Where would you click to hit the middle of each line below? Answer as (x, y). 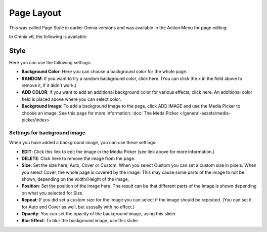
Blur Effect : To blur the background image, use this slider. (80, 221)
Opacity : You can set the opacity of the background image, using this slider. (99, 214)
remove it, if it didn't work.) (49, 85)
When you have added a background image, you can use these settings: (83, 143)
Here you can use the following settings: (50, 62)
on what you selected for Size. (52, 193)
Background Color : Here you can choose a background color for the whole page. (104, 72)
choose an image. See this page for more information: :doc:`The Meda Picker (100, 113)
